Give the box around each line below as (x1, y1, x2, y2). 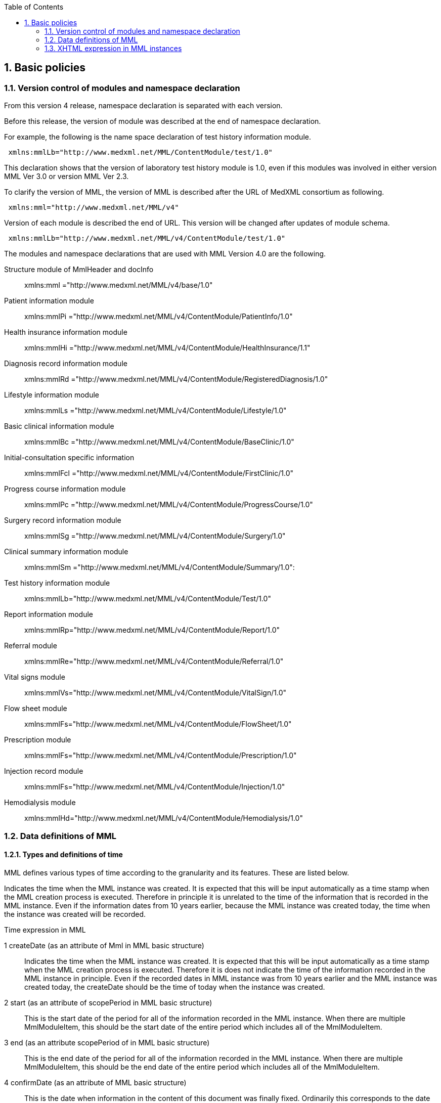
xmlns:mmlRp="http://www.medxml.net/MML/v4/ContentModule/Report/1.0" (24, 626, 280, 635)
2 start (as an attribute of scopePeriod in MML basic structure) (4, 998, 212, 1007)
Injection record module (4, 767, 83, 776)
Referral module (4, 641, 57, 650)
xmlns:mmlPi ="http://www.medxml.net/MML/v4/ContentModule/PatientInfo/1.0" (24, 312, 293, 321)
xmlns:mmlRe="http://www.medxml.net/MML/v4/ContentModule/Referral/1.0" (24, 657, 284, 666)
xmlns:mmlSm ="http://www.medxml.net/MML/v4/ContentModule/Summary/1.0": (24, 563, 295, 572)
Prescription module (4, 735, 71, 744)
